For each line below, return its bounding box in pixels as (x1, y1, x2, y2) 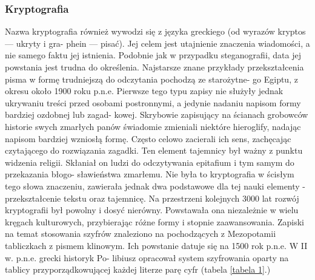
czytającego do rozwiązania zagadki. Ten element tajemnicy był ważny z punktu (5, 144, 303, 157)
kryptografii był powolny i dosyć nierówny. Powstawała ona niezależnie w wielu (5, 203, 299, 216)
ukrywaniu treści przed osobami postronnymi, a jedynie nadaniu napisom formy (5, 96, 301, 109)
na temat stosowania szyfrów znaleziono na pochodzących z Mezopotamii (5, 227, 276, 240)
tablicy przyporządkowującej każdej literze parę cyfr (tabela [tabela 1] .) (5, 263, 271, 276)
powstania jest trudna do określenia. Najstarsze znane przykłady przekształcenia (5, 61, 304, 73)
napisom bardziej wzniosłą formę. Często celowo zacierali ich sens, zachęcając (5, 132, 291, 145)
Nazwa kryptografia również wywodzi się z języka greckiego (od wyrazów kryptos (5, 25, 306, 38)
